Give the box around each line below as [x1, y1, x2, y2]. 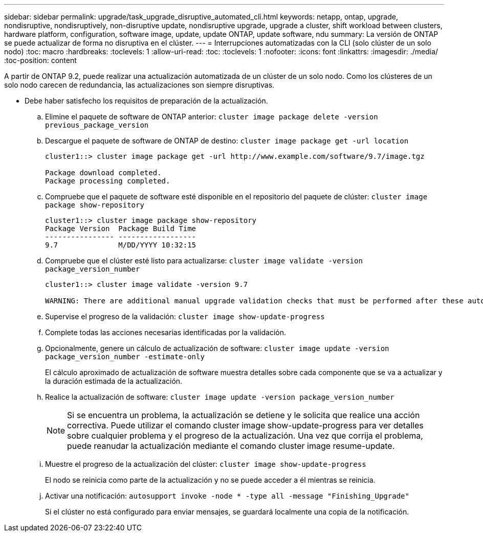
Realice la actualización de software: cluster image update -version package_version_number [45, 393, 394, 401]
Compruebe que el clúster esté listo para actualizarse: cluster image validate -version [45, 256, 363, 265]
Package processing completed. [45, 177, 170, 185]
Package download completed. [45, 169, 162, 177]
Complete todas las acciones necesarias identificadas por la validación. [45, 328, 286, 337]
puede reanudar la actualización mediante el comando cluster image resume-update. [67, 441, 395, 451]
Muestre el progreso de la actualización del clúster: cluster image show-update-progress [45, 460, 366, 468]
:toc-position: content [4, 56, 77, 65]
